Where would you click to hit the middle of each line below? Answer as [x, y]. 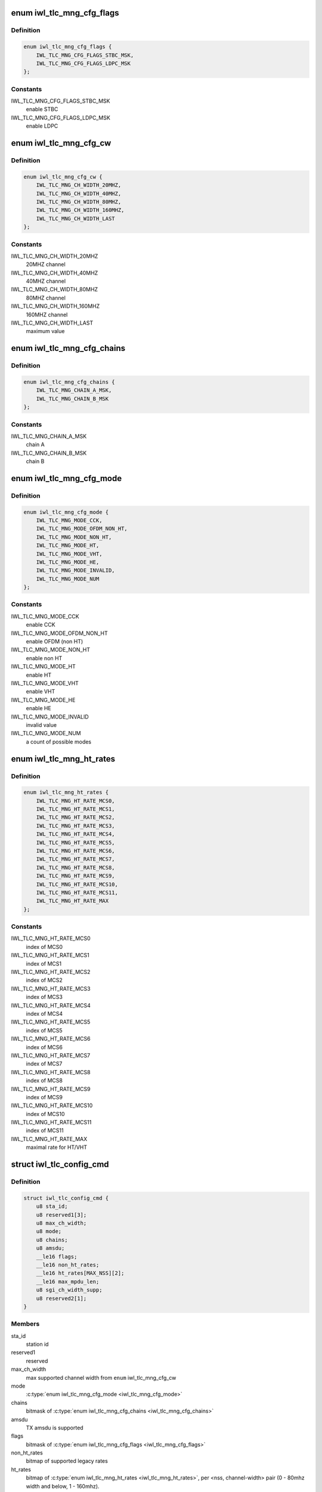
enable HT [39, 675]
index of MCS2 [44, 980]
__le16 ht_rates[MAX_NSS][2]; [80, 1273]
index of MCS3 [44, 997]
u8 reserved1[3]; [61, 1215]
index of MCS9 [44, 1097]
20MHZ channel [46, 264]
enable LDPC [42, 126]
